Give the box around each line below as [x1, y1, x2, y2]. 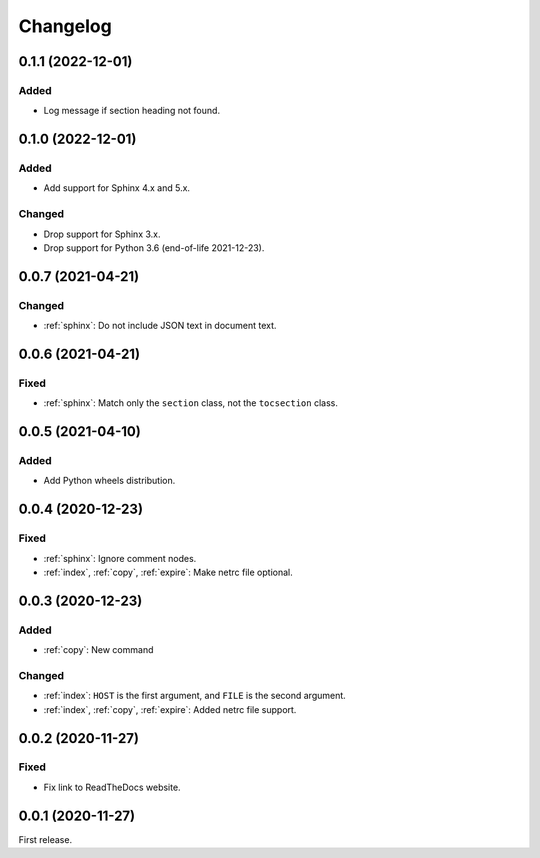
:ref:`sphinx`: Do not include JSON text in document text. [43, 320, 277, 332]
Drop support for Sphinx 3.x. [43, 228, 161, 240]
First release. [18, 833, 73, 845]
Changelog [18, 15, 112, 37]
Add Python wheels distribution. [43, 475, 176, 487]
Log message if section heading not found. [43, 105, 220, 117]
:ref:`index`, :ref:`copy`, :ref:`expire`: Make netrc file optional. [43, 566, 294, 579]
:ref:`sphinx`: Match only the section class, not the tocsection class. [43, 397, 339, 409]
